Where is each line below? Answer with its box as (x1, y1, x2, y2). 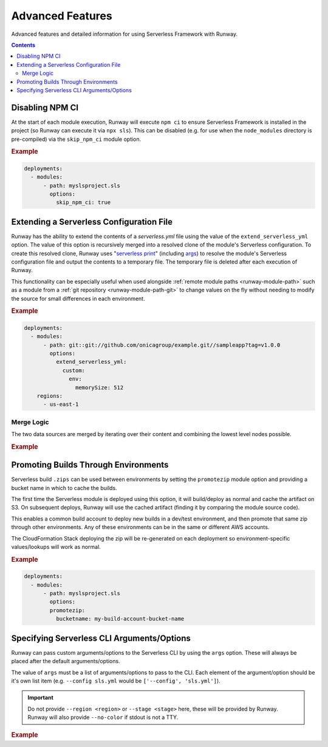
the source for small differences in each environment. (11, 295, 145, 302)
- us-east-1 (43, 401, 79, 408)
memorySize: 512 (75, 384, 124, 391)
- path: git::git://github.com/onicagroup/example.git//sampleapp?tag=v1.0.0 (43, 341, 281, 349)
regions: (36, 392, 63, 399)
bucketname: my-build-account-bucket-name (55, 615, 185, 622)
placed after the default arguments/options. (11, 658, 121, 665)
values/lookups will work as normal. (11, 544, 101, 551)
